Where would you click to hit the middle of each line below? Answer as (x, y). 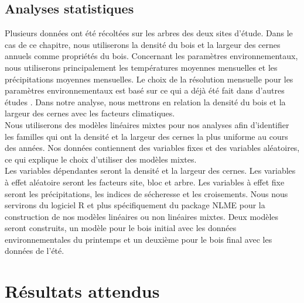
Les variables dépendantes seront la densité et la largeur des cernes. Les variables (150, 171)
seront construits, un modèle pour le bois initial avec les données (121, 228)
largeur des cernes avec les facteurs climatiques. (90, 113)
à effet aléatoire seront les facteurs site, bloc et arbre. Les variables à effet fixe (145, 182)
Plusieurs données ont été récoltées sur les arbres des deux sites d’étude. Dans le (149, 33)
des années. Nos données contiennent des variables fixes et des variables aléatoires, (152, 148)
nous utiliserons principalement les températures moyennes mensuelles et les (141, 67)
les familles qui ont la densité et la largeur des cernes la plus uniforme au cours (146, 136)
